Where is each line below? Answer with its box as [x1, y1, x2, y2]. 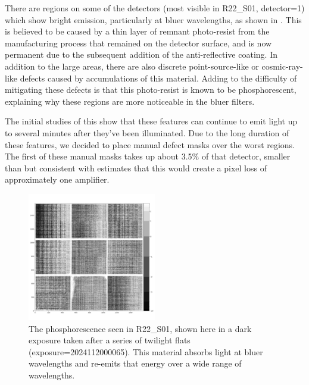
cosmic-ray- [261, 60, 303, 72]
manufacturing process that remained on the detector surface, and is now [5, 36, 272, 49]
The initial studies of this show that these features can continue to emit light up [5, 115, 298, 127]
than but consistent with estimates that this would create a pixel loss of [5, 161, 267, 174]
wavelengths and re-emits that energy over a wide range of [29, 357, 242, 370]
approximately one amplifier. [5, 173, 110, 186]
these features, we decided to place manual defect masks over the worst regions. [5, 138, 295, 151]
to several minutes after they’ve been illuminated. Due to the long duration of [5, 126, 289, 139]
